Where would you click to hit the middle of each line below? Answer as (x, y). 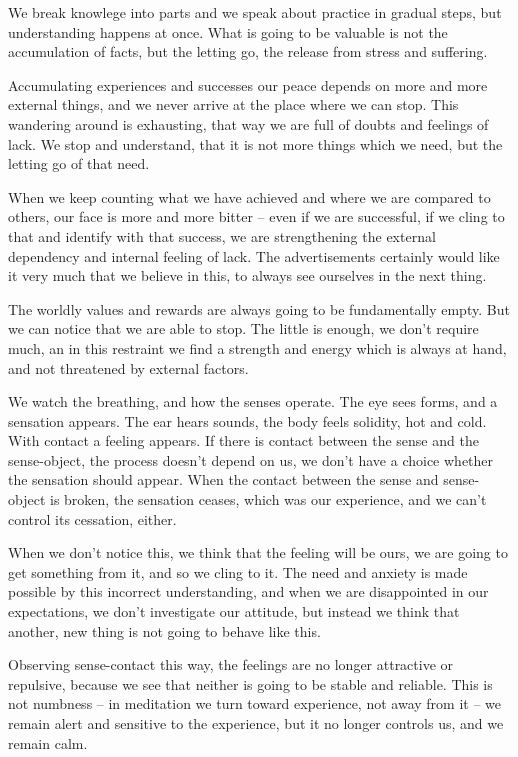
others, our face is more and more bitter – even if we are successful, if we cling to (256, 216)
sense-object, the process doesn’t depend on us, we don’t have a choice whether (251, 459)
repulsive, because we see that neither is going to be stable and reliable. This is (250, 683)
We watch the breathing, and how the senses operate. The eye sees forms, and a (253, 401)
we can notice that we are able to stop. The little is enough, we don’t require (243, 328)
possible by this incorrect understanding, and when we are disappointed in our (248, 591)
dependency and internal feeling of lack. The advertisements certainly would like (254, 255)
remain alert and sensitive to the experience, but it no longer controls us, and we (256, 723)
